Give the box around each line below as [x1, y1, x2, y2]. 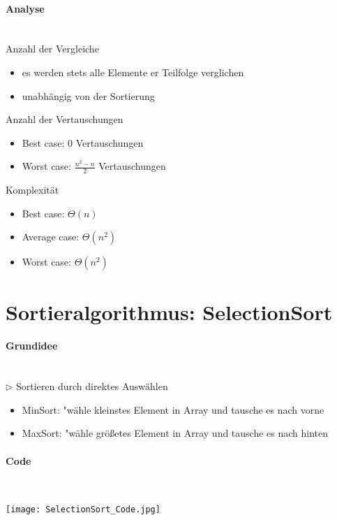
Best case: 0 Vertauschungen [22, 135, 144, 150]
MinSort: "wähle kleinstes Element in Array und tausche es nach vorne [22, 402, 324, 417]
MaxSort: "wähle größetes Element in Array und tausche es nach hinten [22, 426, 329, 440]
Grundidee [6, 338, 58, 353]
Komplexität [6, 182, 59, 197]
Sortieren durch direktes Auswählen [16, 379, 168, 393]
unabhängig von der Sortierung [22, 88, 155, 103]
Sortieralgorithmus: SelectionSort [6, 297, 333, 326]
